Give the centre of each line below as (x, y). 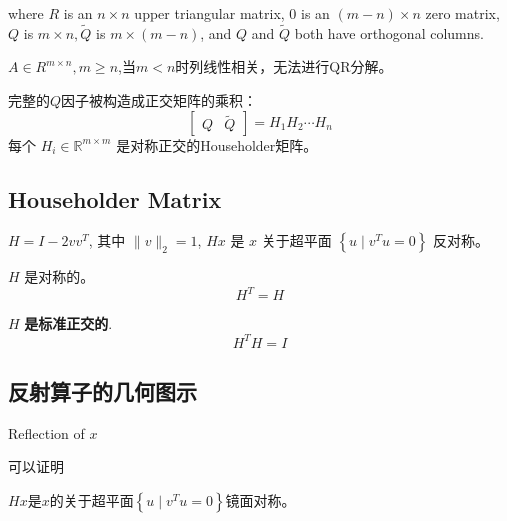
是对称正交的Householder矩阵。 (217, 144)
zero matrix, (462, 13)
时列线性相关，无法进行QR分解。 (284, 66)
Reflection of (46, 432)
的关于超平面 (91, 499)
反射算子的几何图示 (102, 390)
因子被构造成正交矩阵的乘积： (159, 100)
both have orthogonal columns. (389, 32)
